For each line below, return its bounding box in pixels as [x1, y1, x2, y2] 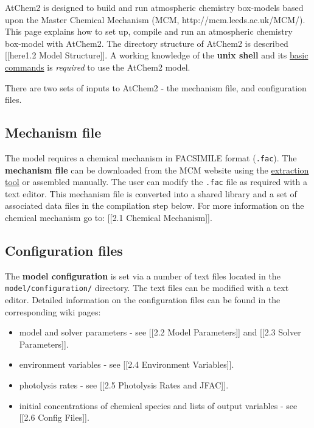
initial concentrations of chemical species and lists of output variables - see [19, 399, 298, 412]
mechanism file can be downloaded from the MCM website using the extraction [5, 163, 309, 176]
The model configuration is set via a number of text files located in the [5, 269, 281, 282]
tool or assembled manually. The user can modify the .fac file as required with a [5, 175, 307, 188]
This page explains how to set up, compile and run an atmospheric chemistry [5, 25, 293, 38]
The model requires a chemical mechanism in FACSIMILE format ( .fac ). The [5, 151, 297, 164]
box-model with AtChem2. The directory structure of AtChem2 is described [5, 37, 288, 49]
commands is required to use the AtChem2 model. [5, 60, 190, 73]
